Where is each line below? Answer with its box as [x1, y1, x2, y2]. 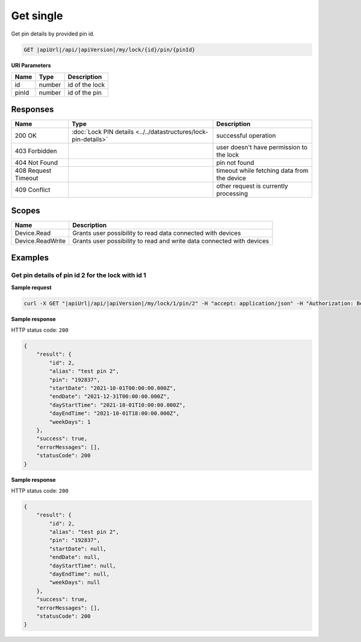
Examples [11, 253, 49, 263]
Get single [11, 9, 63, 22]
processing [216, 190, 248, 198]
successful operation [216, 131, 276, 140]
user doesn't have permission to [216, 143, 308, 152]
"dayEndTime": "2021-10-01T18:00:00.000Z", [49, 410, 180, 417]
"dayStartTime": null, [49, 562, 117, 569]
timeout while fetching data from [216, 166, 309, 175]
